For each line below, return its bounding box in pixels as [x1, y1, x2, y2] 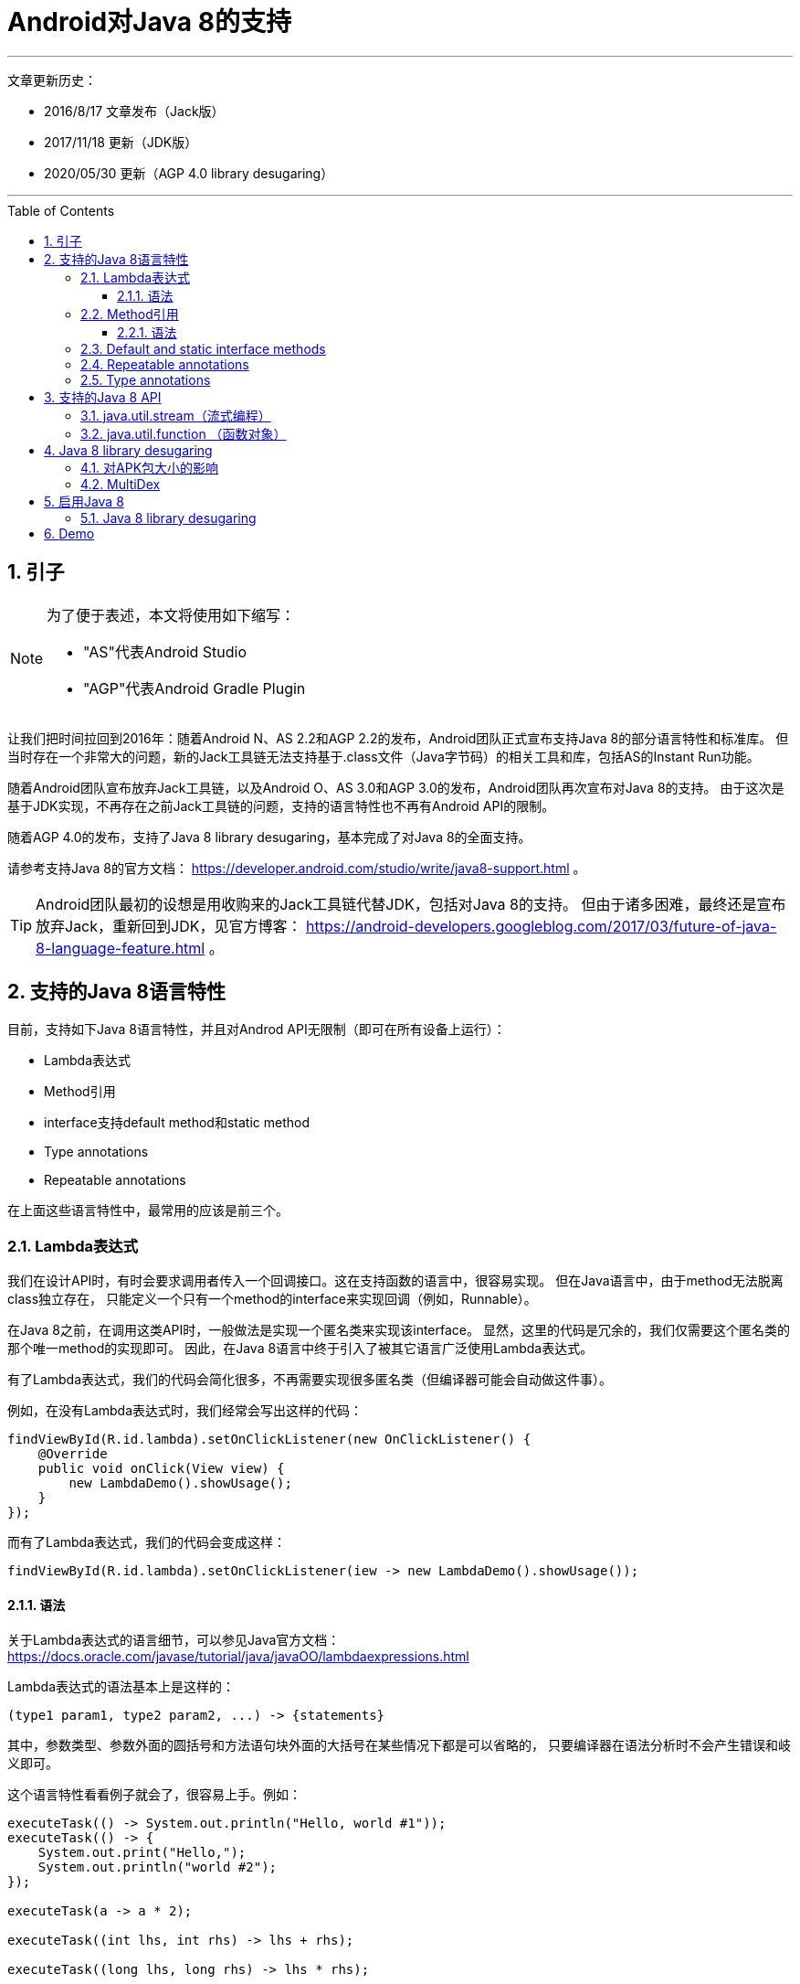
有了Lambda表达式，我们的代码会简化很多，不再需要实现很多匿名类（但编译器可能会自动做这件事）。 [7, 1371, 613, 1388]
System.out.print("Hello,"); [37, 1845, 247, 1861]
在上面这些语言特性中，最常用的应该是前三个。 [7, 1202, 289, 1219]
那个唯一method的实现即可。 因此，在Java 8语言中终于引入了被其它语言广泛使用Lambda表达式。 [7, 1340, 594, 1357]
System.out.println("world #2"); [37, 1860, 278, 1875]
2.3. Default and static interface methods [80, 340, 326, 357]
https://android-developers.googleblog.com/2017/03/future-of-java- [305, 916, 777, 935]
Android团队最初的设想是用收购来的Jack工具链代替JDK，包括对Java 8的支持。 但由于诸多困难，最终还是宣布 [36, 894, 786, 913]
